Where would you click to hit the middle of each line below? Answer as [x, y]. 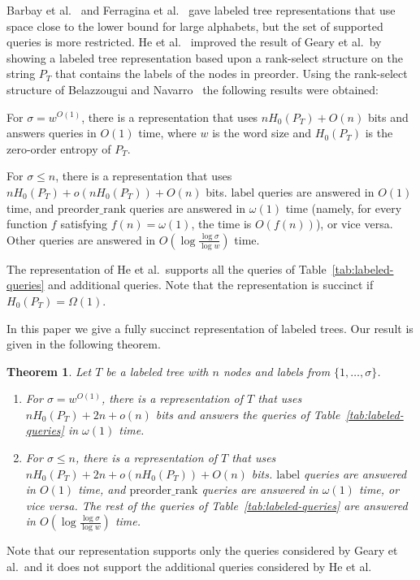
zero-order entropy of [59, 148]
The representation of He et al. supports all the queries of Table [167, 268]
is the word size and [262, 133]
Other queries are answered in [81, 239]
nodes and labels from [277, 371]
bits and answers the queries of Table [248, 414]
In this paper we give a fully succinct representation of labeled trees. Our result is [210, 328]
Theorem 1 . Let [49, 371]
